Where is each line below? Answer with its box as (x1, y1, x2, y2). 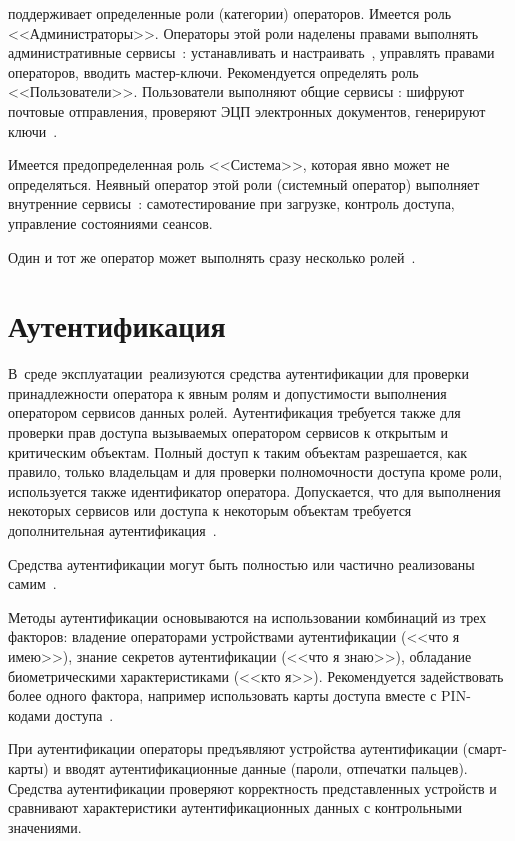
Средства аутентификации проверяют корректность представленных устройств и (8, 777, 497, 798)
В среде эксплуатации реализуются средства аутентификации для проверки (8, 363, 469, 384)
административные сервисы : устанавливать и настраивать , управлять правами (8, 42, 495, 63)
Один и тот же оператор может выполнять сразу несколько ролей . (8, 246, 416, 267)
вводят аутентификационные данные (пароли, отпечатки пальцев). (65, 757, 468, 778)
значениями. (8, 816, 82, 837)
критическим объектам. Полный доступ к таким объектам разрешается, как (8, 441, 467, 462)
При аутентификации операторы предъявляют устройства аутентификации (8, 738, 458, 759)
